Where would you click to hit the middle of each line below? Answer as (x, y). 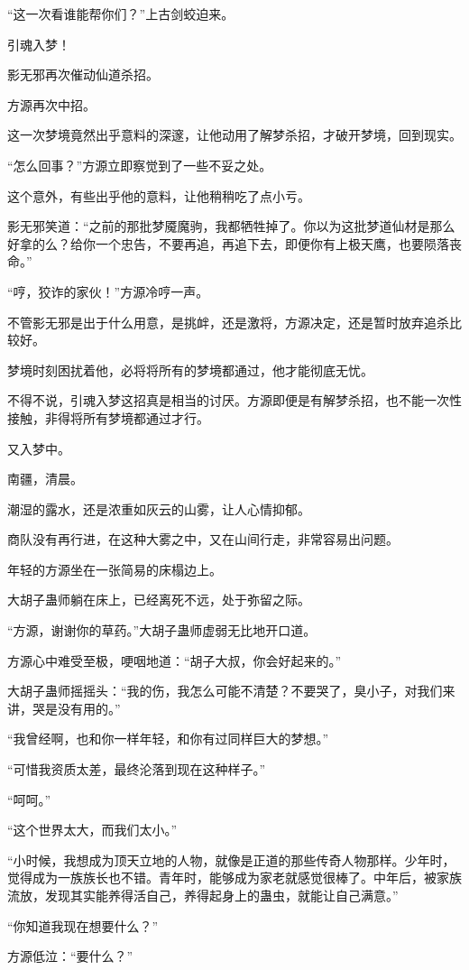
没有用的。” (89, 708)
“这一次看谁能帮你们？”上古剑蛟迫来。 (121, 14)
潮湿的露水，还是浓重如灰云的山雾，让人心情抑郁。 (159, 508)
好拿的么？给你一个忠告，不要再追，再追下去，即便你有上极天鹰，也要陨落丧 (234, 243)
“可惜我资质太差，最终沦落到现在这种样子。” (137, 769)
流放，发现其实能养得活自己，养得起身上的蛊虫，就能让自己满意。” (203, 895)
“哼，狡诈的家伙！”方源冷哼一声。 (108, 291)
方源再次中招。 (51, 104)
